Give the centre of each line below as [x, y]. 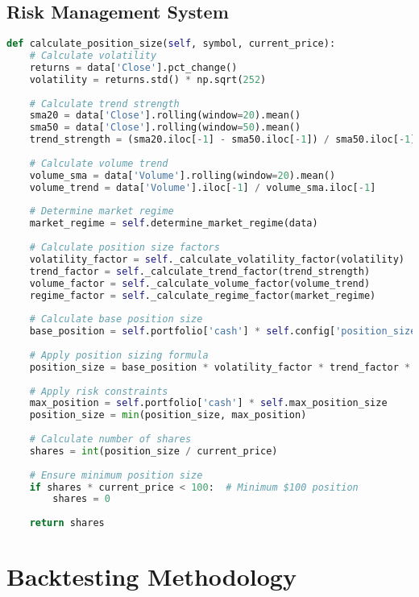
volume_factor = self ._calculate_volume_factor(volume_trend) [200, 283]
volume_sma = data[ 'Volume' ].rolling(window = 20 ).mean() [183, 175]
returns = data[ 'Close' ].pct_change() [133, 67]
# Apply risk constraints [99, 391]
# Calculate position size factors [124, 248]
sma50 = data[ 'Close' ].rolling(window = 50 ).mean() [165, 128]
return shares [67, 523]
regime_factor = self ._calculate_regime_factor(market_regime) [203, 295]
